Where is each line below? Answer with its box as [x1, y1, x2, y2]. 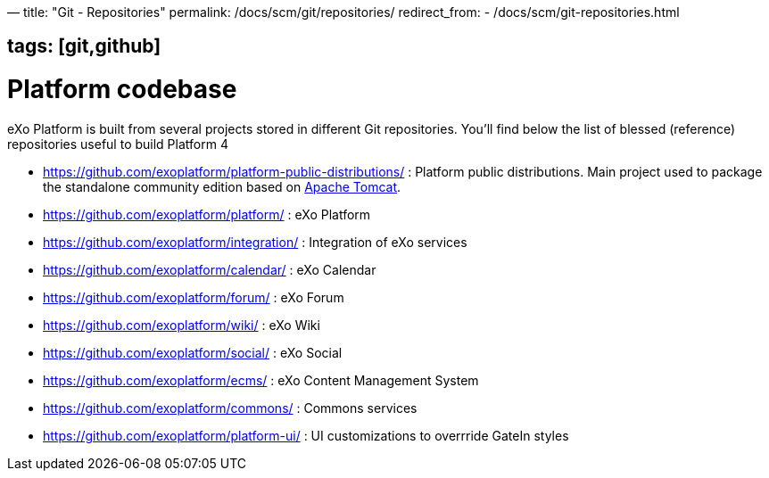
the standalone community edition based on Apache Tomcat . [43, 178, 401, 194]
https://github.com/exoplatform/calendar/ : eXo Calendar [43, 261, 376, 277]
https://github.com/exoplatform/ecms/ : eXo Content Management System [43, 372, 479, 388]
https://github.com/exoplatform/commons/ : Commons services [43, 400, 418, 416]
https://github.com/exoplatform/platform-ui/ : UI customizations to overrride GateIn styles [43, 427, 569, 443]
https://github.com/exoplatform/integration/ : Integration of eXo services [43, 234, 467, 250]
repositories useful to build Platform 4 [7, 136, 228, 152]
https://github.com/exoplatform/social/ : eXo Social [43, 344, 343, 360]
